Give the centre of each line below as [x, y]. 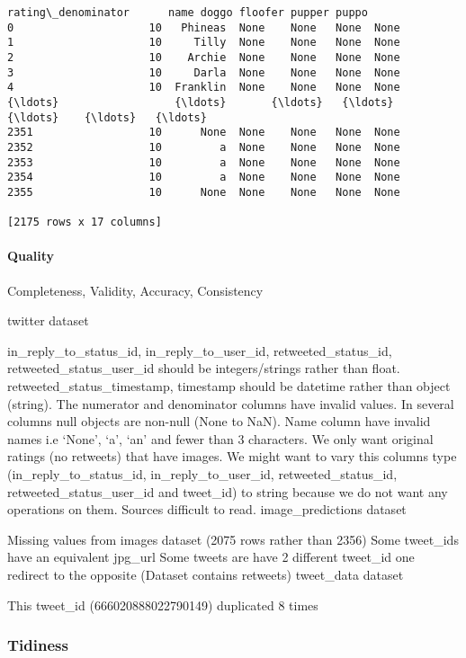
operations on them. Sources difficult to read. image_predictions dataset [207, 509]
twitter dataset [48, 320]
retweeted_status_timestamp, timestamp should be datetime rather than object [229, 386]
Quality [31, 256]
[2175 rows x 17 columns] [85, 222]
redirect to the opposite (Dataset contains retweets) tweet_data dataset [206, 574]
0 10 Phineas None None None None [204, 27]
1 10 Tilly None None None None [204, 43]
